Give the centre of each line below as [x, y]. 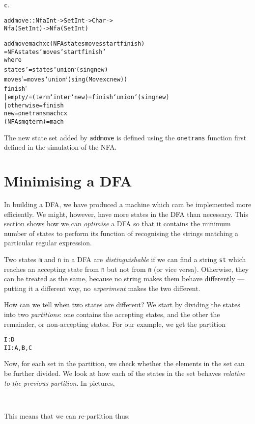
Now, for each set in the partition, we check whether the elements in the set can [124, 363]
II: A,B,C [18, 348]
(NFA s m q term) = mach [34, 121]
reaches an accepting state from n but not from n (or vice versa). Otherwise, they [127, 269]
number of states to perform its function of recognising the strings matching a [121, 233]
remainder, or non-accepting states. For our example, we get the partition [115, 324]
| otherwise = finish [34, 105]
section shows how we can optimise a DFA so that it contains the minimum [117, 224]
